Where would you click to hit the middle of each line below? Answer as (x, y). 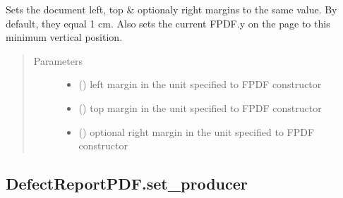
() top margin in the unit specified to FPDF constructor (200, 107)
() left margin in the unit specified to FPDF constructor (200, 84)
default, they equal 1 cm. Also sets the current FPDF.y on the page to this (168, 23)
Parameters (58, 60)
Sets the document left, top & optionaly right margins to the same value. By (171, 9)
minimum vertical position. (64, 37)
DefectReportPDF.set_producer (127, 184)
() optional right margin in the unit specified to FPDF (197, 131)
